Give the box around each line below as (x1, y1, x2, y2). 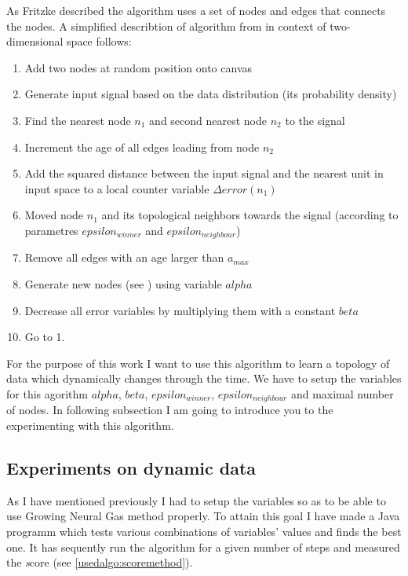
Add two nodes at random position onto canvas (24, 59, 253, 75)
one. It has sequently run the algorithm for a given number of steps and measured (6, 538, 400, 555)
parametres (24, 222, 78, 238)
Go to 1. (24, 328, 65, 345)
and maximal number (290, 385, 394, 402)
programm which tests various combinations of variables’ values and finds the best (6, 523, 402, 539)
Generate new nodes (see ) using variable (24, 275, 222, 292)
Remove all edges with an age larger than (24, 249, 224, 266)
